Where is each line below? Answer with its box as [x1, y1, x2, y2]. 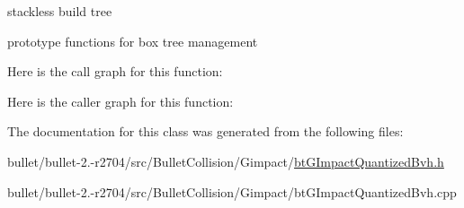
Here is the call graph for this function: [7, 62, 223, 81]
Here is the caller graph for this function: [7, 91, 234, 110]
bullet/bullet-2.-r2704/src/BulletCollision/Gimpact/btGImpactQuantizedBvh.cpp [7, 182, 457, 201]
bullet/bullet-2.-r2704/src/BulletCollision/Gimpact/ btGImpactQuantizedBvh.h [7, 152, 444, 170]
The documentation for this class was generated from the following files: [7, 122, 404, 141]
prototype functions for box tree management [7, 31, 258, 50]
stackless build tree [7, 2, 112, 20]
